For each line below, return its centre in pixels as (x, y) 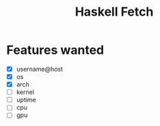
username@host (39, 69)
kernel (25, 92)
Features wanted (55, 50)
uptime (26, 100)
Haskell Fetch (114, 12)
